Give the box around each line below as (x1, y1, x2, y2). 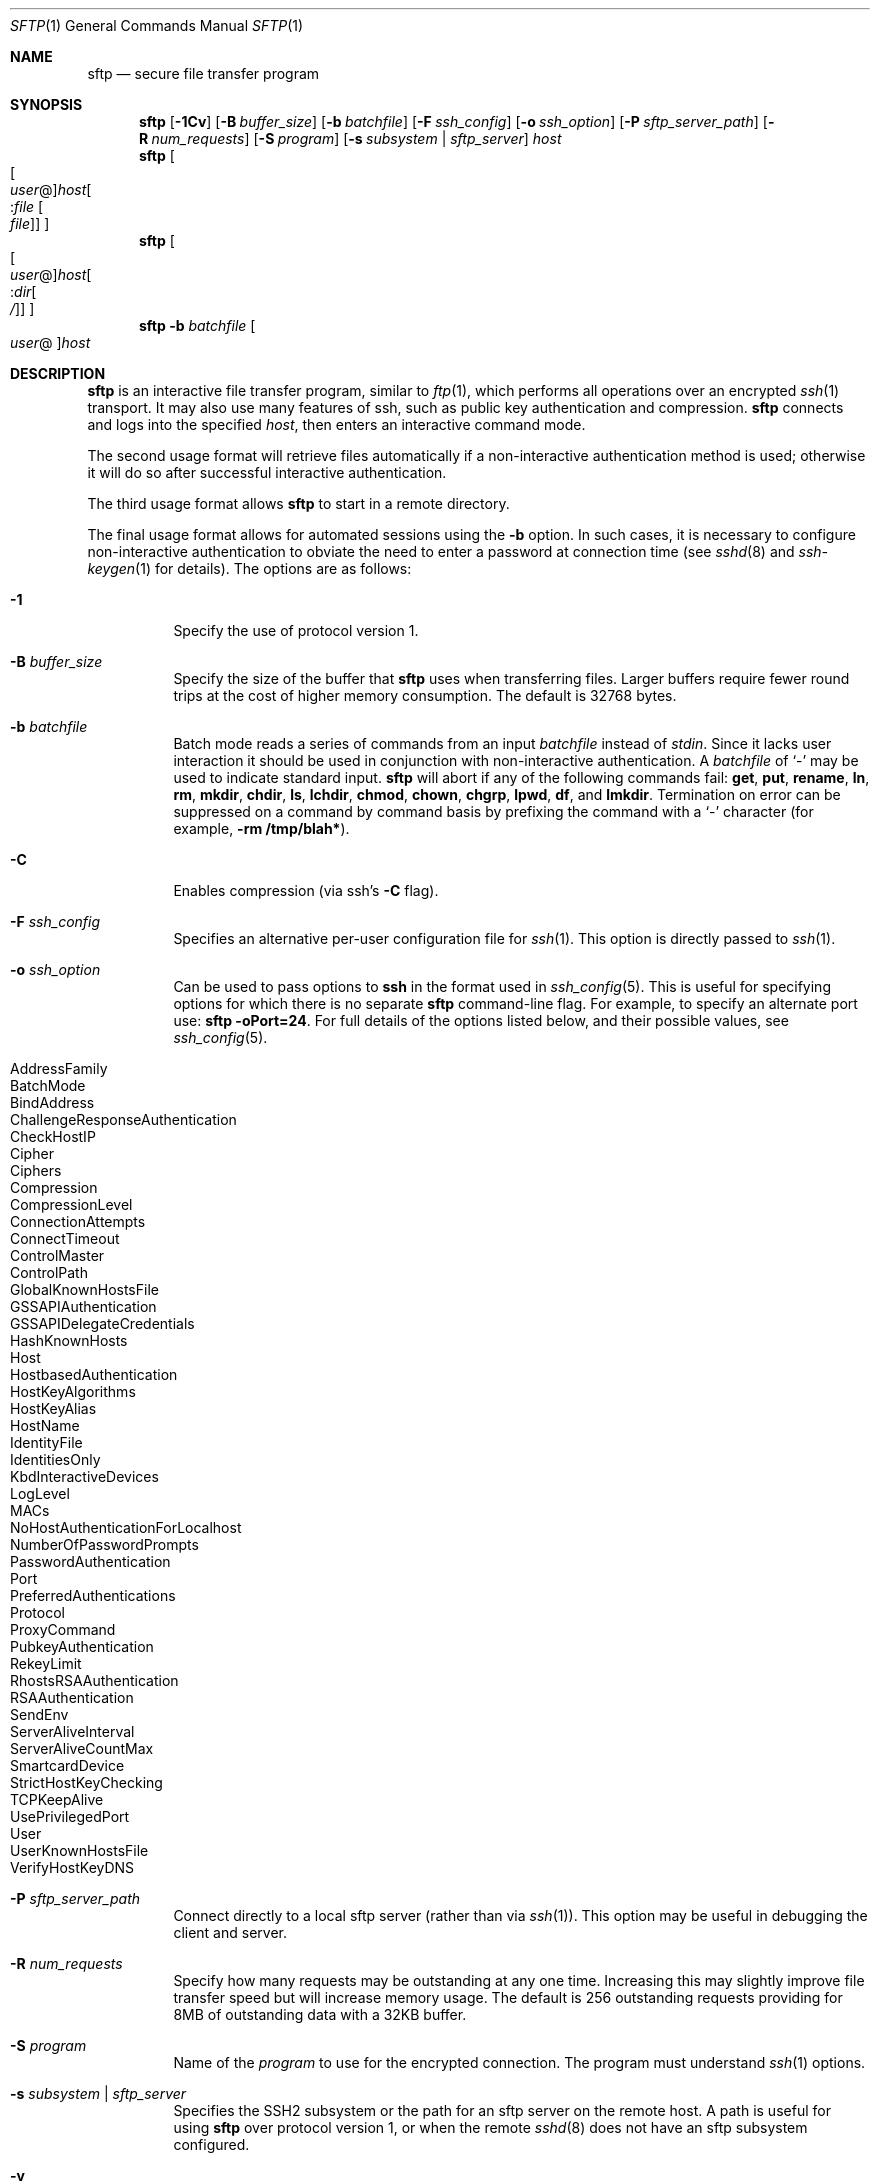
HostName (10, 1417, 80, 1434)
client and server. (173, 1924, 287, 1941)
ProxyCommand (10, 1621, 116, 1638)
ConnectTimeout (10, 1230, 120, 1247)
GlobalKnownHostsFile (10, 1281, 159, 1298)
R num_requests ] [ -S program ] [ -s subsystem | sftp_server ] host (139, 130, 562, 147)
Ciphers (10, 1162, 62, 1179)
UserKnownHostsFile (10, 1842, 149, 1859)
